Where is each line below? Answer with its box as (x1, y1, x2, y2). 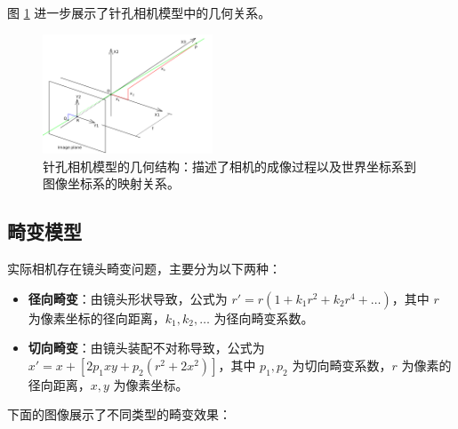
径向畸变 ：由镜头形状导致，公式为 (28, 289, 228, 307)
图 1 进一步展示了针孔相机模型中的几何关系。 (7, 4, 271, 21)
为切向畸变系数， (292, 355, 392, 374)
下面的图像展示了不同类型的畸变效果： (7, 405, 231, 424)
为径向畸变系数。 (213, 308, 314, 327)
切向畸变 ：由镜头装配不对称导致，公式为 (28, 338, 265, 357)
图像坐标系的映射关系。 (43, 174, 180, 193)
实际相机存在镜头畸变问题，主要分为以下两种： (7, 259, 281, 278)
